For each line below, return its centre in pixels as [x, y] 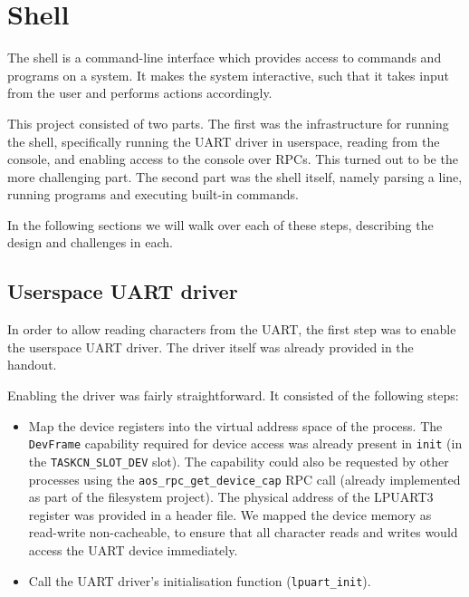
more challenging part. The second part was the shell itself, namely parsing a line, [235, 176]
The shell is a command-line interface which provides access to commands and [225, 58]
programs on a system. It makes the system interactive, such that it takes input [228, 75]
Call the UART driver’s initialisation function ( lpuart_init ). [200, 580]
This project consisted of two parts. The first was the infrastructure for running [228, 123]
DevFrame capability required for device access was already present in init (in [245, 443]
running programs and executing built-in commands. [153, 194]
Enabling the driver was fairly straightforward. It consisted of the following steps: [233, 395]
